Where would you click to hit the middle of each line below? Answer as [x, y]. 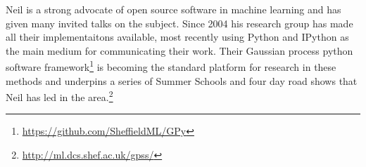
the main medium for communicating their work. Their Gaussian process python [179, 50]
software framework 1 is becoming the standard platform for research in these [171, 66]
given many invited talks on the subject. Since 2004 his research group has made [179, 23]
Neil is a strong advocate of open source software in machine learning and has [173, 9]
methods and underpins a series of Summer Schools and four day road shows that [182, 80]
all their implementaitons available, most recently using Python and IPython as [177, 37]
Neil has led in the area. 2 [59, 96]
